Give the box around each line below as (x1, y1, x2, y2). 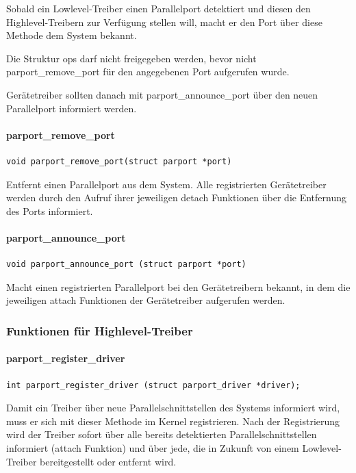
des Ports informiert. (6, 203, 93, 218)
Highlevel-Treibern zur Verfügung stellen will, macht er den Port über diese (6, 14, 322, 29)
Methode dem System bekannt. (6, 28, 137, 42)
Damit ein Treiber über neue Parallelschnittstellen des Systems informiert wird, (6, 400, 340, 415)
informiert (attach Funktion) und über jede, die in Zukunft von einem (6, 440, 299, 455)
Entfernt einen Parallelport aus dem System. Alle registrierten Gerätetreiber (6, 177, 327, 191)
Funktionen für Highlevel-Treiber (6, 322, 193, 339)
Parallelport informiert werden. (6, 101, 137, 115)
